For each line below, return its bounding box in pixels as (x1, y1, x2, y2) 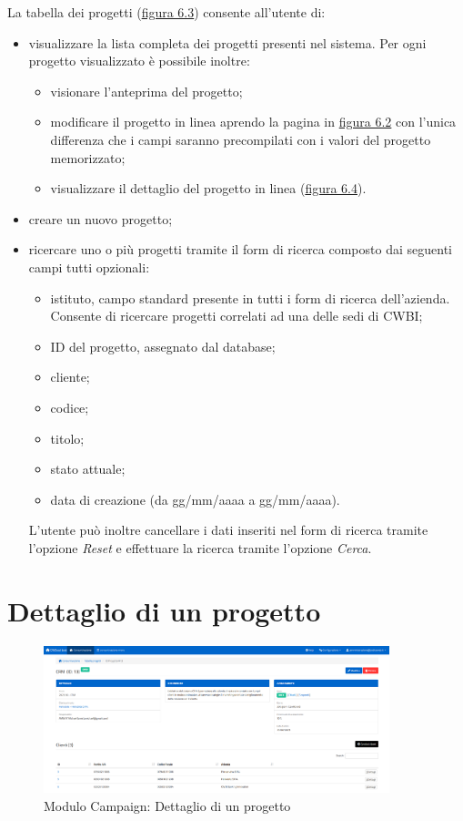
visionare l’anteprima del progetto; (50, 81, 243, 100)
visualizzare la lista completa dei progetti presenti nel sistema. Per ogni (28, 33, 427, 52)
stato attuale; (50, 459, 126, 478)
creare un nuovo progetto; (28, 209, 173, 228)
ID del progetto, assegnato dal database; (50, 336, 276, 355)
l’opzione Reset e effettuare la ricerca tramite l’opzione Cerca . (28, 538, 372, 557)
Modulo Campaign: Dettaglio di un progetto (44, 795, 291, 815)
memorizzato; (50, 148, 126, 167)
